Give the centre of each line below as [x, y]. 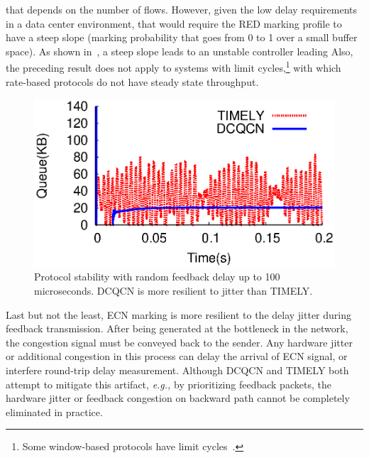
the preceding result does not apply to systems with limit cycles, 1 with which [174, 67]
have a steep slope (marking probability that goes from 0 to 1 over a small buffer [182, 37]
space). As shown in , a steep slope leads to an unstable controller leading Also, [180, 51]
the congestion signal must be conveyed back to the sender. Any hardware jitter [179, 342]
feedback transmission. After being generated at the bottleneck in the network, [177, 328]
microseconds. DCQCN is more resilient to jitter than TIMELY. [174, 290]
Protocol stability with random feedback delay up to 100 [157, 277]
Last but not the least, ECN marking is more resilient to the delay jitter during [179, 314]
